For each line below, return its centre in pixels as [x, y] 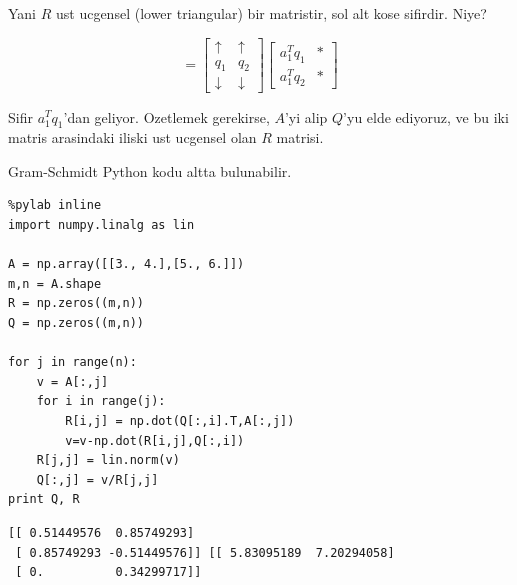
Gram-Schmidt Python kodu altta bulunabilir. [150, 170]
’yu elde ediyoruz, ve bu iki [426, 116]
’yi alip [306, 116]
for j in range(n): [72, 362]
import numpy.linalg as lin [101, 225]
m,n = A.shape [55, 283]
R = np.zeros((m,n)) [76, 303]
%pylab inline [55, 205]
